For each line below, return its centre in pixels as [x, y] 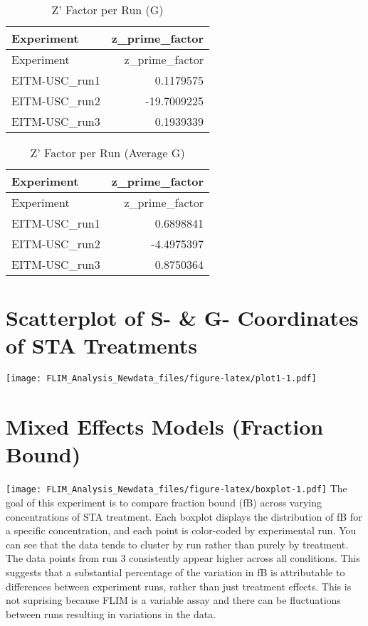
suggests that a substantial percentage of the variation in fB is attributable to [175, 572]
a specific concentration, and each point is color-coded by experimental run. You [181, 530]
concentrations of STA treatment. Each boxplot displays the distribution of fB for [184, 516]
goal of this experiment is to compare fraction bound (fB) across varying [164, 502]
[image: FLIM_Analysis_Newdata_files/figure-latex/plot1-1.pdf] [161, 379]
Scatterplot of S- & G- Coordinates [182, 318]
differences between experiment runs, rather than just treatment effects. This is [179, 586]
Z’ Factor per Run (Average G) [107, 153]
